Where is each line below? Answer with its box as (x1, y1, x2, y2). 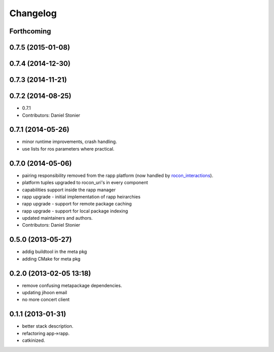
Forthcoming (9, 27, 51, 36)
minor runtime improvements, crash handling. (22, 138, 117, 145)
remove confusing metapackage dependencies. (22, 282, 122, 289)
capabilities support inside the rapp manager (22, 187, 116, 193)
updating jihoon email (22, 290, 67, 296)
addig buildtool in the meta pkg (22, 249, 87, 255)
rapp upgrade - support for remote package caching (22, 201, 132, 207)
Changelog (9, 8, 57, 19)
